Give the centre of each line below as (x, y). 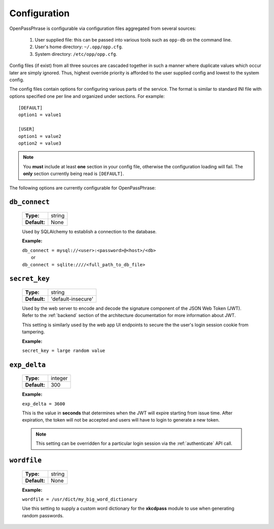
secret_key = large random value (64, 350)
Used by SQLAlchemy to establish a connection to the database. (89, 231)
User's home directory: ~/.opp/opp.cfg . (79, 47)
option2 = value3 (40, 144)
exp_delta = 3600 (44, 404)
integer (59, 378)
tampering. (33, 332)
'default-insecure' (72, 299)
